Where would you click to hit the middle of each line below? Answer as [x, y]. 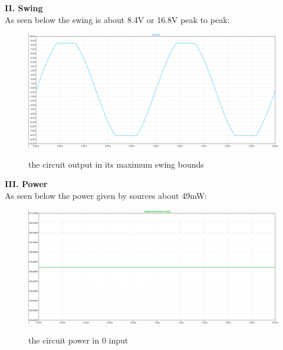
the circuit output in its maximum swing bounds [116, 164]
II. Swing [24, 8]
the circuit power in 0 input [78, 340]
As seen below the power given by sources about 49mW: [106, 195]
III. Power [26, 184]
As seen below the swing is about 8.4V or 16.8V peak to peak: [117, 19]
